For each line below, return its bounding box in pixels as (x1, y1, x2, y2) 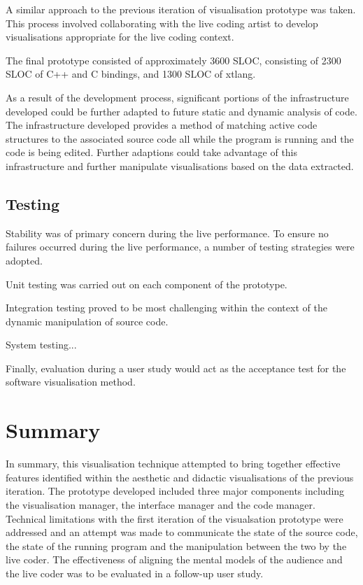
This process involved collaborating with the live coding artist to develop (6, 15, 318, 30)
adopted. (6, 253, 43, 267)
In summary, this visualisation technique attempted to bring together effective (6, 456, 341, 471)
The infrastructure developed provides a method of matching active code (6, 118, 318, 132)
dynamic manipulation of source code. (6, 313, 169, 328)
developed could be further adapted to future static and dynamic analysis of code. (6, 104, 357, 118)
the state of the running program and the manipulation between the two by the (6, 538, 347, 553)
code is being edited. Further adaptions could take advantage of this (6, 145, 298, 160)
